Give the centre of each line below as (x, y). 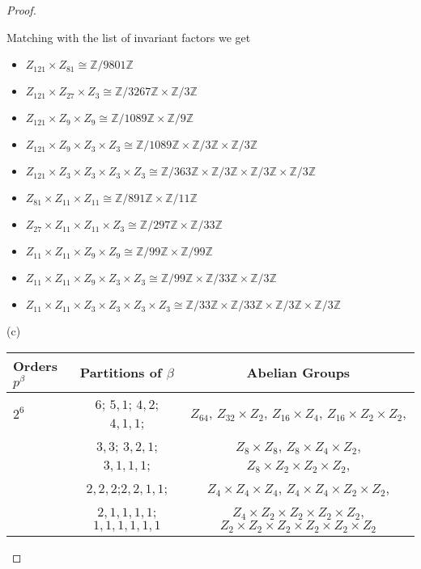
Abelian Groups (298, 373)
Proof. (21, 10)
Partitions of (121, 373)
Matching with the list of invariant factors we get (129, 37)
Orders (35, 365)
